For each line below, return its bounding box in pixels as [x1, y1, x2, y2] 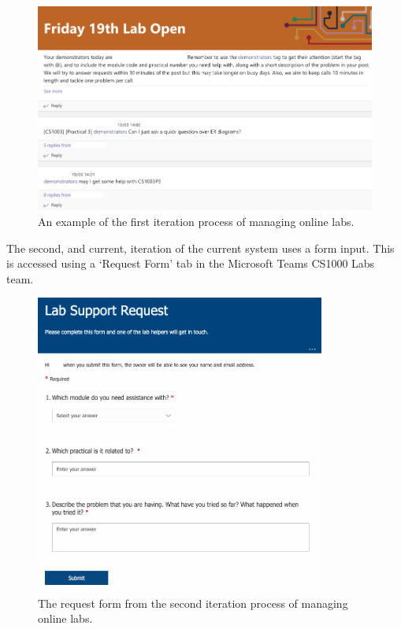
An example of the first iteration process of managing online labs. [38, 213, 355, 229]
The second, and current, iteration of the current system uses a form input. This [6, 239, 395, 256]
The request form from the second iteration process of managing [38, 594, 348, 611]
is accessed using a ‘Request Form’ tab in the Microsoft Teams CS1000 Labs [6, 255, 375, 272]
